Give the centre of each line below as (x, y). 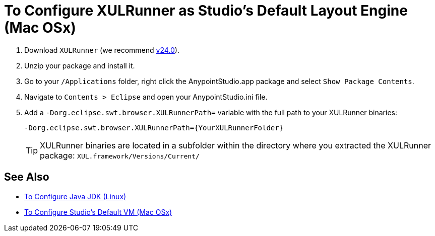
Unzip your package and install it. (80, 65)
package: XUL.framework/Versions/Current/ (120, 155)
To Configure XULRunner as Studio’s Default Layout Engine (206, 11)
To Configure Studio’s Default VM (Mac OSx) (98, 212)
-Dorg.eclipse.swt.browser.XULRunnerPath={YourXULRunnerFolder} (154, 128)
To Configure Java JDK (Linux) (75, 196)
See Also (27, 177)
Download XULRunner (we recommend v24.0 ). (102, 50)
